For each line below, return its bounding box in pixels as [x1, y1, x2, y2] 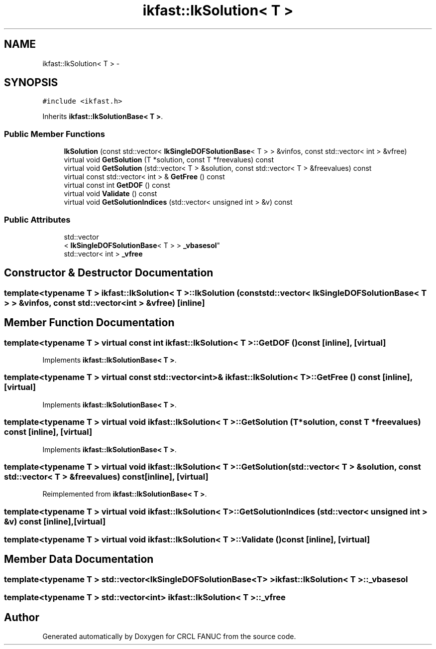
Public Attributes [4, 214, 71, 225]
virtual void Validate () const [64, 189, 157, 198]
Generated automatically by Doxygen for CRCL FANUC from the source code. [42, 632, 296, 641]
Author [4, 611, 39, 624]
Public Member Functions [4, 129, 105, 139]
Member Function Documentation [4, 316, 175, 329]
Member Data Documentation [4, 553, 154, 566]
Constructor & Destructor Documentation [4, 266, 214, 279]
